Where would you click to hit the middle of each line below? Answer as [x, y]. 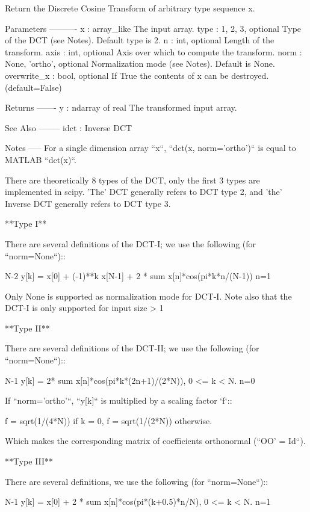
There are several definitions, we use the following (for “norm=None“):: [137, 481]
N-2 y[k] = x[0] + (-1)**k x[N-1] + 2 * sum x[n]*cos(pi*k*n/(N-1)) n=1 [138, 276]
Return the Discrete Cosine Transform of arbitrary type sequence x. [130, 8]
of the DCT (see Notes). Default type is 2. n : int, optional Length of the [140, 40]
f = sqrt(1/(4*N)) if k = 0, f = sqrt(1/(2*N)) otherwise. [109, 420]
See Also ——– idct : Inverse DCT [69, 127]
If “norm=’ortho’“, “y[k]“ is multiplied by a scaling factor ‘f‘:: [119, 400]
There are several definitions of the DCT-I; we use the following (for [131, 243]
